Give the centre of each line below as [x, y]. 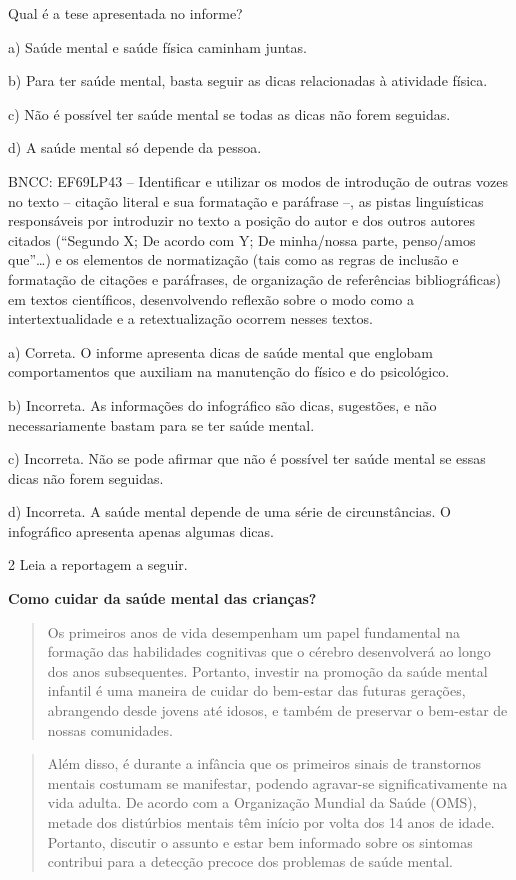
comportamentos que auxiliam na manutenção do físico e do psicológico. [229, 371]
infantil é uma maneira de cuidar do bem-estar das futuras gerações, [256, 690]
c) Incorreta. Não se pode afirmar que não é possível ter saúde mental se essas [247, 458]
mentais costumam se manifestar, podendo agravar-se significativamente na [277, 782]
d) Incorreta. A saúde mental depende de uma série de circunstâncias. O [229, 511]
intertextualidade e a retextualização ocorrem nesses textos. [190, 318]
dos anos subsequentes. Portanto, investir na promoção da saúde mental [267, 670]
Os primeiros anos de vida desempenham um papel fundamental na [254, 631]
